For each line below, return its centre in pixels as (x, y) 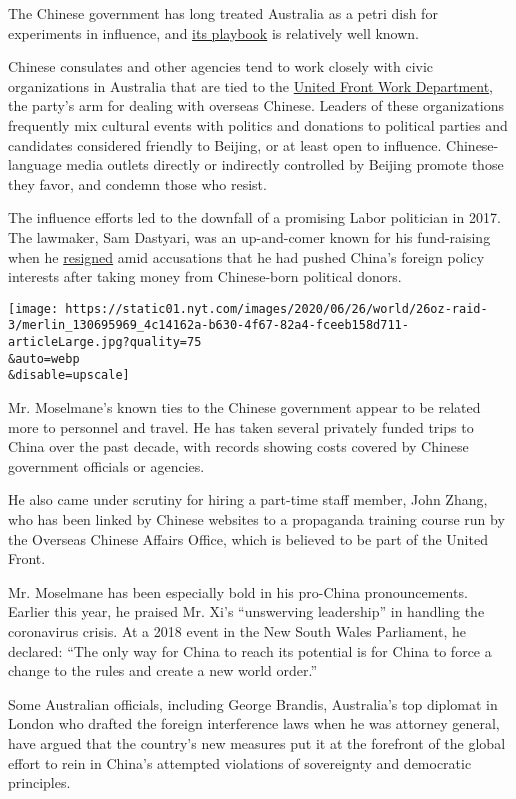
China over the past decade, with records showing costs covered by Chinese (238, 446)
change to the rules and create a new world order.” (163, 670)
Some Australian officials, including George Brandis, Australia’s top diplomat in (253, 703)
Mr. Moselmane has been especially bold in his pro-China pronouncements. (238, 591)
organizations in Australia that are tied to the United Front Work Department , (251, 85)
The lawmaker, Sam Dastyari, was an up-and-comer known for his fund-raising (249, 236)
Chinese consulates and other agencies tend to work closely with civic (221, 66)
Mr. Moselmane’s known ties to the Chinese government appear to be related (244, 407)
